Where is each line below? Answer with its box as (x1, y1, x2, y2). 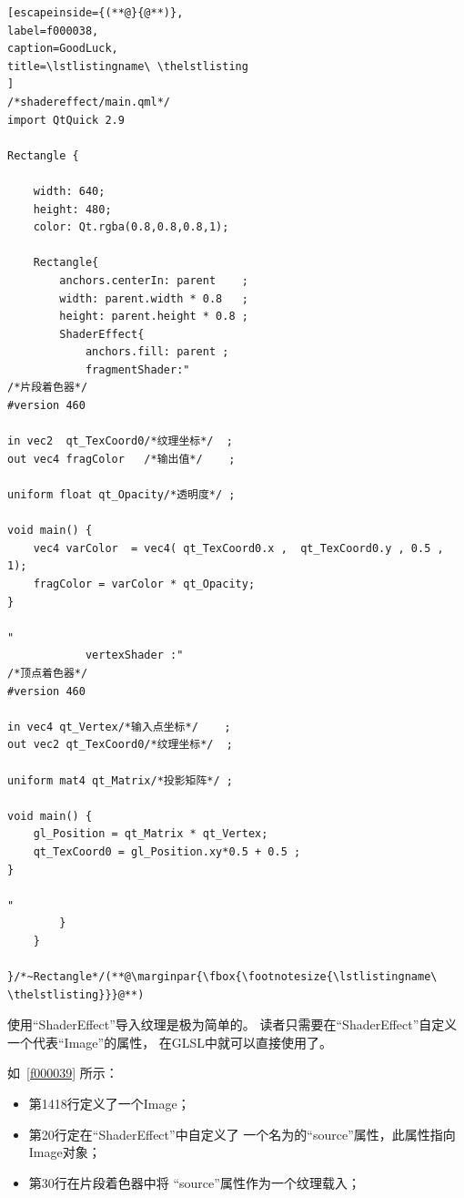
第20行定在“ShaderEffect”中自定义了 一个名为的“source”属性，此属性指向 (28, 1124, 456, 1143)
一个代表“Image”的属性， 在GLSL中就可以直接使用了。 (7, 1032, 333, 1051)
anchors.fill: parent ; (85, 345, 229, 359)
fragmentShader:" (85, 363, 190, 376)
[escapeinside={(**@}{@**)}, (7, 6, 184, 19)
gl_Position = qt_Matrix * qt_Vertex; (33, 827, 268, 841)
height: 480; (33, 202, 112, 216)
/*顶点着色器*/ (7, 666, 88, 680)
